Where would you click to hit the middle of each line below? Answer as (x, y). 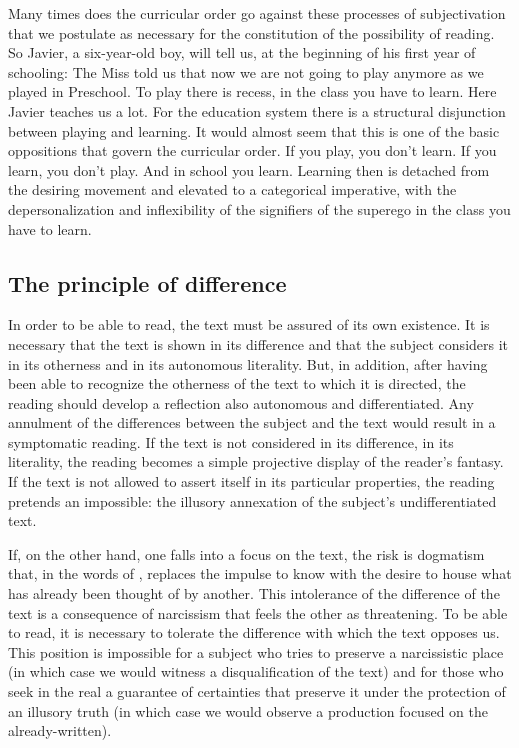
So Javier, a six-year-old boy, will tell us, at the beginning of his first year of (242, 52)
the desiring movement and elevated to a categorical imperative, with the (232, 189)
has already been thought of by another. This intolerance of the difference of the (254, 593)
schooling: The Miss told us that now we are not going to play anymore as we (246, 71)
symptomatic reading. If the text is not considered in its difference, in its (231, 441)
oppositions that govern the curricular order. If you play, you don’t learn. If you (252, 150)
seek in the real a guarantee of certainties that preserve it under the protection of (257, 691)
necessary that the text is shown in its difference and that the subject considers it (258, 343)
